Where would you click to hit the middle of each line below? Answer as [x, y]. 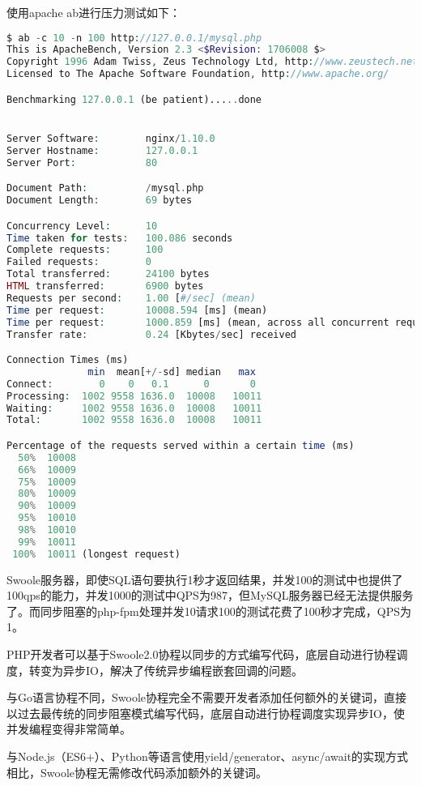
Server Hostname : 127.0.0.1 [102, 150]
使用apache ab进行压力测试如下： [94, 12]
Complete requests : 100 [85, 250]
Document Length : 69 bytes [100, 201]
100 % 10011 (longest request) [96, 554]
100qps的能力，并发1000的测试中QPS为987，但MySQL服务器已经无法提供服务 [210, 595]
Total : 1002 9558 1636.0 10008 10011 [134, 420]
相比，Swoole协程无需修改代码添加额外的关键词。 [137, 772]
